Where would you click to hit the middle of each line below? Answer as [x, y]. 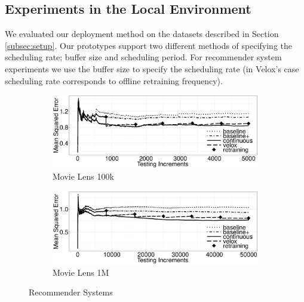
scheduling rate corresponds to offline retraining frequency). [114, 80]
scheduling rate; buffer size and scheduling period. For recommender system [143, 57]
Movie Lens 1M [81, 272]
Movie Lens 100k [83, 176]
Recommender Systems [71, 292]
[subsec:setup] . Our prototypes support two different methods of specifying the [149, 45]
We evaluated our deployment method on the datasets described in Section [142, 34]
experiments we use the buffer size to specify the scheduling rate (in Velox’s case [152, 68]
